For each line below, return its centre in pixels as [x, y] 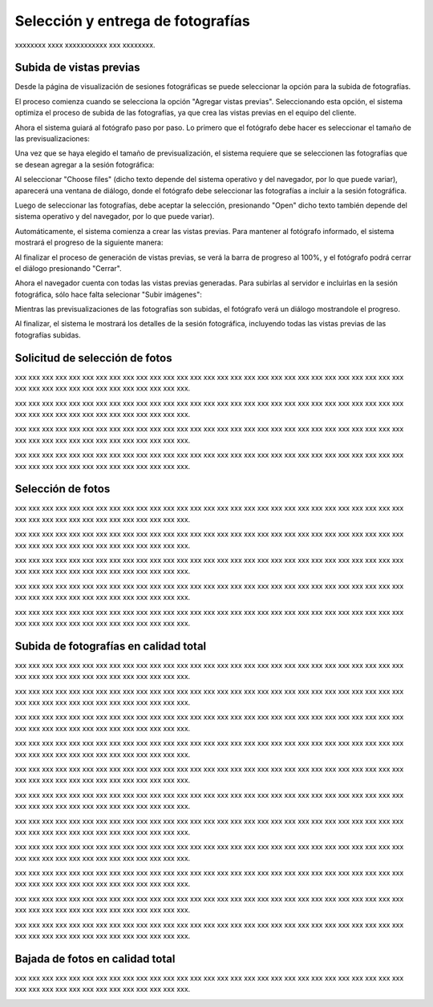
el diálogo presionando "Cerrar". [68, 268]
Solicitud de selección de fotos [93, 358]
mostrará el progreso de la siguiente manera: [89, 243]
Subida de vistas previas [77, 68]
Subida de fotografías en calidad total [111, 646]
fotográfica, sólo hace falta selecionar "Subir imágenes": [108, 294]
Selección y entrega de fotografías [132, 21]
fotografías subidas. [48, 335]
